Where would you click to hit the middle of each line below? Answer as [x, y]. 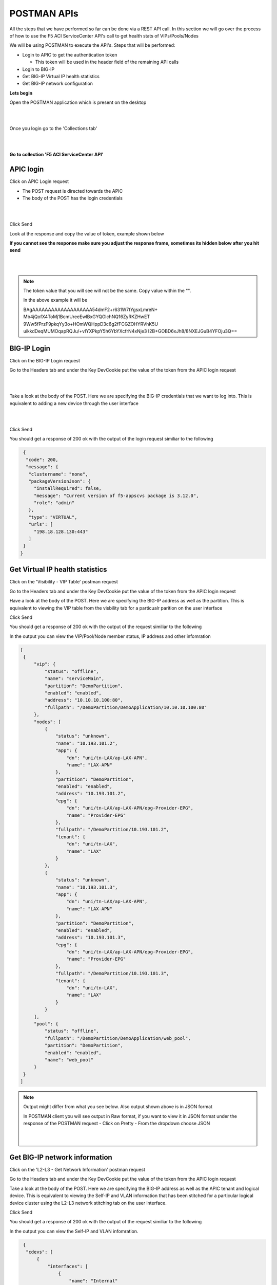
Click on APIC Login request [39, 181]
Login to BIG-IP [38, 69]
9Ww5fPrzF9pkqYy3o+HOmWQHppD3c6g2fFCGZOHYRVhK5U [91, 324]
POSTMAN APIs [44, 13]
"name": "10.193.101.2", [87, 743]
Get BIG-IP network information [61, 1157]
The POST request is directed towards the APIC [73, 191]
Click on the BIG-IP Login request [45, 360]
